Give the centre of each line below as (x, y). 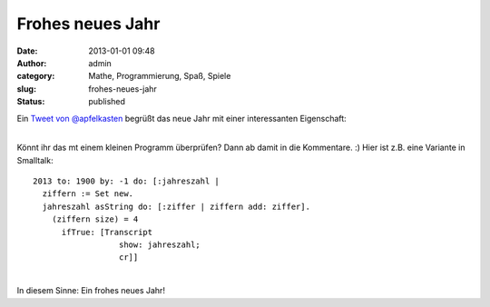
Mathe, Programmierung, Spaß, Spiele (160, 76)
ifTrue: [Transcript (107, 232)
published (107, 102)
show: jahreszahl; (160, 245)
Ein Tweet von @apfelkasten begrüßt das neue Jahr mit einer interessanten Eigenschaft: (181, 118)
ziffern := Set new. (88, 194)
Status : (31, 102)
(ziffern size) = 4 (95, 219)
